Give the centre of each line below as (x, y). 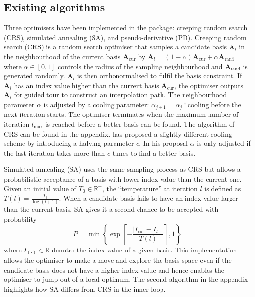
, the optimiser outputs (209, 85)
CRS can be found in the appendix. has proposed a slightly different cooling (118, 133)
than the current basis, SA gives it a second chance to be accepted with (111, 209)
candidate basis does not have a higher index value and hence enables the (114, 269)
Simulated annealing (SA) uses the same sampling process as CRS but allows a (122, 169)
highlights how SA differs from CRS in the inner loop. (85, 288)
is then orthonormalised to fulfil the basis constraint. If (160, 76)
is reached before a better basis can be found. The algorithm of (140, 124)
